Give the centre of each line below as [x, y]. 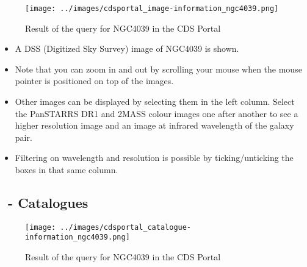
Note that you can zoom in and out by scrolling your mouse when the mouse [158, 69]
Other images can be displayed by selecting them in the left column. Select [155, 101]
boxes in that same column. [67, 169]
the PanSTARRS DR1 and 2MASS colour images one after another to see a [157, 113]
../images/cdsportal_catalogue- [126, 227]
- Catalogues [48, 202]
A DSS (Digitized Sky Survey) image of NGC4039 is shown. [127, 48]
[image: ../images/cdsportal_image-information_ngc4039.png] [152, 9]
